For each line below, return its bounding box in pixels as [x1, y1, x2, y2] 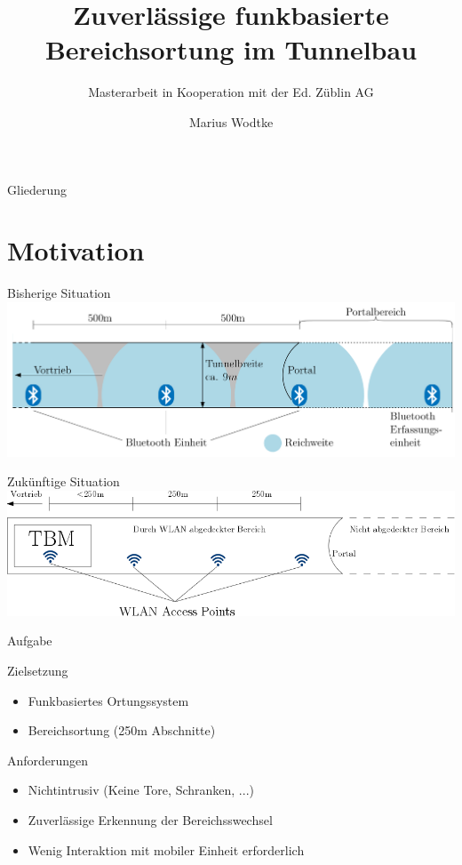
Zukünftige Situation [7, 472, 120, 491]
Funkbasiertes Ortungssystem [28, 691, 189, 709]
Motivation [7, 232, 145, 268]
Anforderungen [7, 750, 89, 769]
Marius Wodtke [188, 112, 274, 131]
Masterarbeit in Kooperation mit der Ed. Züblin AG [88, 83, 374, 101]
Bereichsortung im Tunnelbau [44, 31, 418, 68]
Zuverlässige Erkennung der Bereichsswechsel [28, 810, 273, 829]
